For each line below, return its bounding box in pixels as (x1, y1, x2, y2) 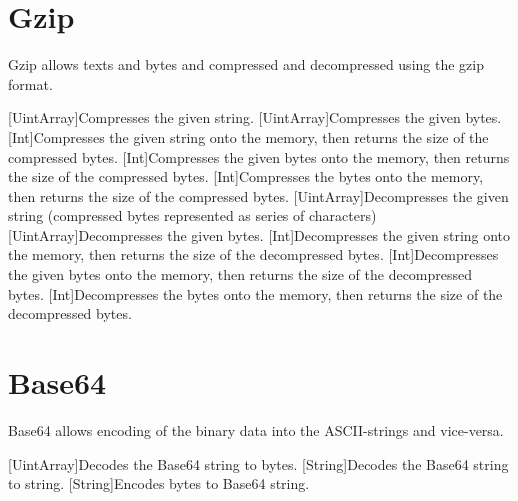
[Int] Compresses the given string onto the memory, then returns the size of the (8, 126, 489, 147)
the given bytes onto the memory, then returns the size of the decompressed (8, 264, 473, 285)
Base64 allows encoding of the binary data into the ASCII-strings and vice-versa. (8, 419, 504, 440)
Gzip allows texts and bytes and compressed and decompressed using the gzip (8, 54, 484, 75)
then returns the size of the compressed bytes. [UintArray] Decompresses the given (8, 185, 509, 206)
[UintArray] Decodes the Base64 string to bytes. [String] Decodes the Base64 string (8, 453, 509, 474)
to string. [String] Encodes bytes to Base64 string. (8, 473, 310, 494)
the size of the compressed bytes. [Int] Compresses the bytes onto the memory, (8, 166, 484, 187)
